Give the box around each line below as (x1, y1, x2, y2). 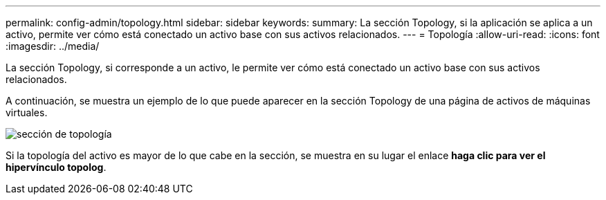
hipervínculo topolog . (6, 161, 107, 173)
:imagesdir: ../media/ (6, 40, 100, 52)
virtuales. (6, 107, 48, 118)
